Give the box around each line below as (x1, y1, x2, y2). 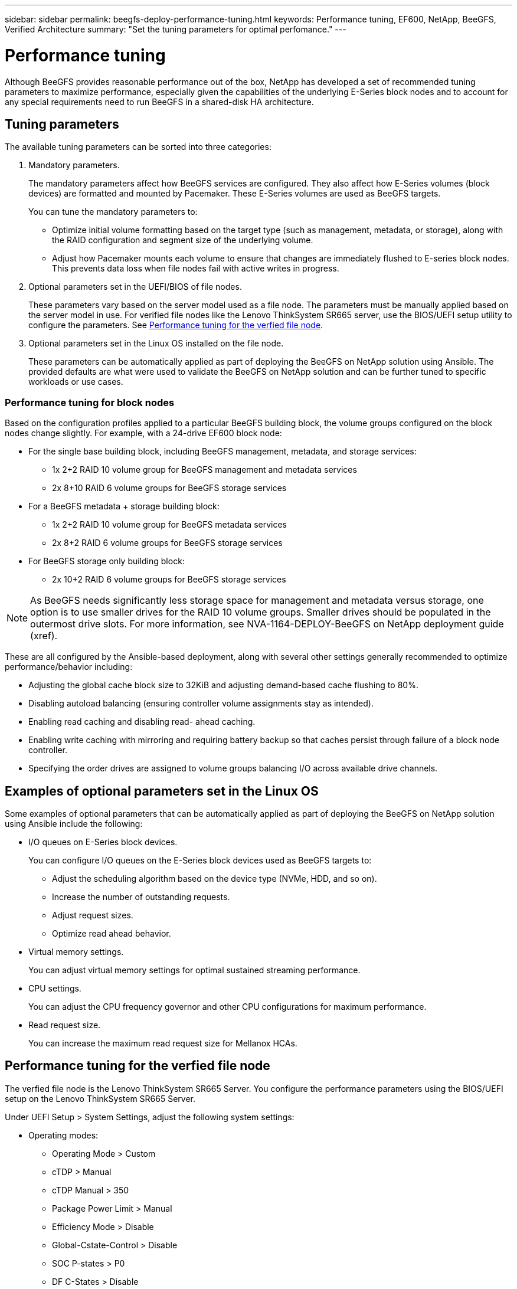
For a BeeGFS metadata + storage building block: (28, 501, 220, 512)
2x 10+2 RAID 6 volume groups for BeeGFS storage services (52, 574, 286, 585)
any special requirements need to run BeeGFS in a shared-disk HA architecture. (5, 96, 314, 107)
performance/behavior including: (5, 662, 133, 672)
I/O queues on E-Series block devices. (28, 836, 178, 847)
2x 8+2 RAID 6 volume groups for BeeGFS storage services (52, 538, 283, 548)
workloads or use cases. (28, 377, 123, 387)
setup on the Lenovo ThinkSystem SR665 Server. (5, 1093, 196, 1104)
